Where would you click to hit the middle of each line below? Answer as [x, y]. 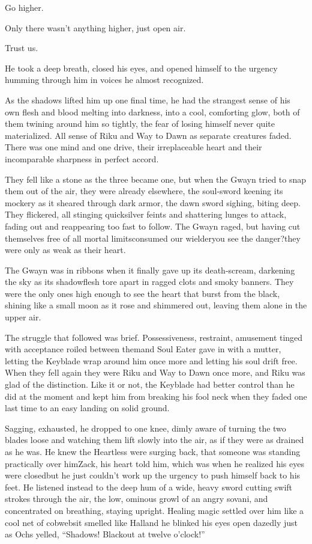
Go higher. [24, 7]
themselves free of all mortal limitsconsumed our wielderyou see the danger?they [153, 238]
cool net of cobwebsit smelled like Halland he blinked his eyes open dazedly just [151, 522]
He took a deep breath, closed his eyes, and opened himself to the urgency [141, 68]
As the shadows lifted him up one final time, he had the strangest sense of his [148, 99]
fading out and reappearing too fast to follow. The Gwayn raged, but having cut [153, 226]
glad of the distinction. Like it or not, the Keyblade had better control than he [150, 384]
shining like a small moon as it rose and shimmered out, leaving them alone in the [156, 305]
